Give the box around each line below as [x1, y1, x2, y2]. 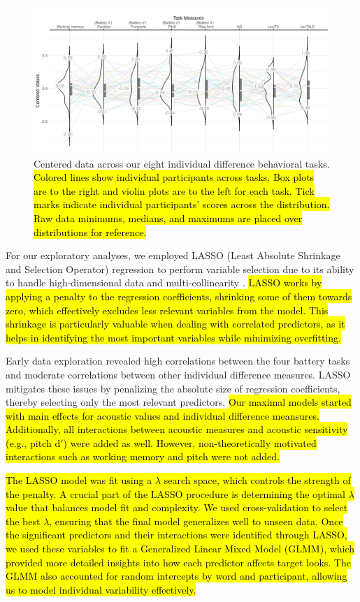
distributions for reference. [34, 224, 147, 239]
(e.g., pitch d [6, 435, 61, 450]
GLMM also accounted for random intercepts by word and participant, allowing [6, 568, 347, 583]
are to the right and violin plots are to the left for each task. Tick [34, 183, 315, 198]
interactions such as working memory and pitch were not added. [6, 449, 280, 464]
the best [6, 513, 41, 528]
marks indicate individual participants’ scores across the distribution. [34, 197, 330, 212]
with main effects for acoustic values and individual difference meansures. [6, 408, 319, 423]
